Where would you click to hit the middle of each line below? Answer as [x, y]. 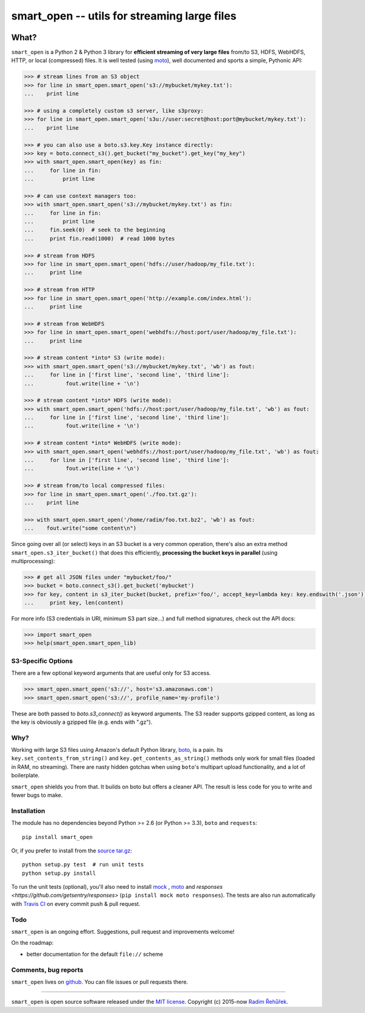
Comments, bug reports [47, 970]
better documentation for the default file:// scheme [95, 954]
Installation [28, 811]
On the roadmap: [33, 943]
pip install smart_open [57, 837]
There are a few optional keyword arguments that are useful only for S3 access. [111, 673]
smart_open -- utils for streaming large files [124, 16]
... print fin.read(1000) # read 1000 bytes [99, 238]
